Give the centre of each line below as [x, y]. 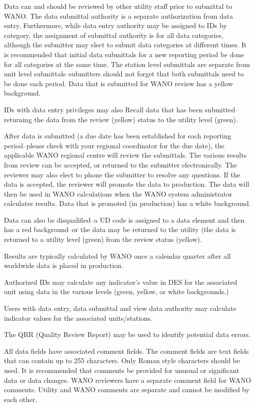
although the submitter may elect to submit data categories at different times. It [125, 45]
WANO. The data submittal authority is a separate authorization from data [119, 16]
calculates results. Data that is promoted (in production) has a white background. [127, 203]
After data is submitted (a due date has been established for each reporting [118, 136]
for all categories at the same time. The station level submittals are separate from [127, 64]
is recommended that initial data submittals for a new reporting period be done [124, 54]
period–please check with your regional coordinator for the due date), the [114, 145]
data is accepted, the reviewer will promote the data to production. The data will [127, 184]
